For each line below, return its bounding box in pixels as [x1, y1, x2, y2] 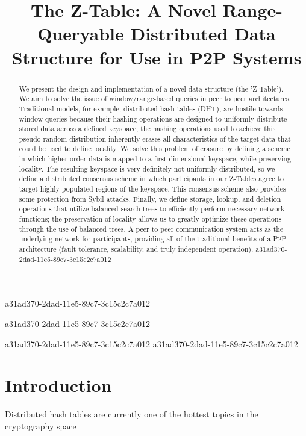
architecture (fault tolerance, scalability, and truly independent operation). [19, 244, 254, 254]
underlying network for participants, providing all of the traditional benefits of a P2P [19, 234, 287, 244]
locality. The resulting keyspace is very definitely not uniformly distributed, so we [19, 163, 275, 173]
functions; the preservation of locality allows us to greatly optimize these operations [19, 214, 282, 224]
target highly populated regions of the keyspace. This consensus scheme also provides [19, 184, 286, 194]
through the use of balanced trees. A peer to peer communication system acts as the [19, 223, 284, 234]
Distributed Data [130, 21, 276, 46]
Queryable [37, 21, 124, 46]
